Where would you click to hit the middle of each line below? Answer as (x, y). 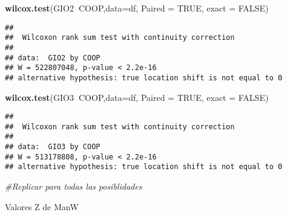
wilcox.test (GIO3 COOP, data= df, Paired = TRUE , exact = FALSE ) (137, 97)
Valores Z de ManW (42, 206)
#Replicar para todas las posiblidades (74, 186)
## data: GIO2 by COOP (53, 58)
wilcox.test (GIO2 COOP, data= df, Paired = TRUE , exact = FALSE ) (137, 8)
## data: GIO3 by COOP (53, 147)
